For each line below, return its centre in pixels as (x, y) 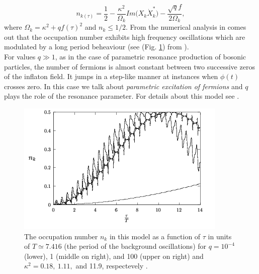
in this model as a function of (155, 236)
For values (20, 57)
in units (220, 236)
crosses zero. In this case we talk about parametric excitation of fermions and (123, 86)
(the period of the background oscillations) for (135, 246)
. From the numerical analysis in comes (186, 27)
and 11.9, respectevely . (112, 266)
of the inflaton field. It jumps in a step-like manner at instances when (111, 76)
